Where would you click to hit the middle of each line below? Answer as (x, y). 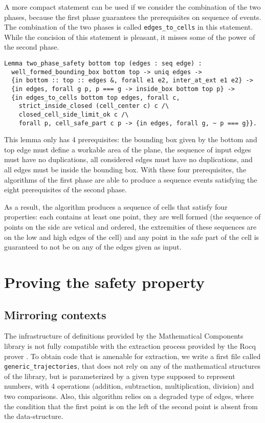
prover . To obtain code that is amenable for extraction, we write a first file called (132, 356)
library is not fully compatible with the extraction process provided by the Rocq (130, 346)
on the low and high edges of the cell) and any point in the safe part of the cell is (132, 237)
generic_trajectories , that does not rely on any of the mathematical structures (132, 366)
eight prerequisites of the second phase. (65, 190)
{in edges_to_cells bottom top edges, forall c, (96, 97)
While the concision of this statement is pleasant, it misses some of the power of (130, 37)
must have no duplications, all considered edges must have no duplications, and (128, 159)
